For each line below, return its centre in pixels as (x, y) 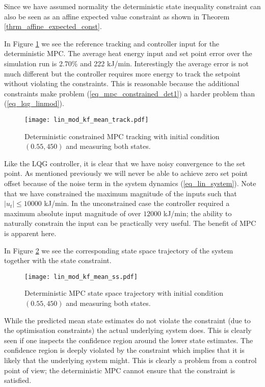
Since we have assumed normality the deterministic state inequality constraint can (132, 6)
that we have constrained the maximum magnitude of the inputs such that (121, 193)
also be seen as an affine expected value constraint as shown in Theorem (117, 16)
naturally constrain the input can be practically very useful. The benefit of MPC (130, 223)
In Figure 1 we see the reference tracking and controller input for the (112, 43)
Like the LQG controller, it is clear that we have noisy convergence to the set (125, 163)
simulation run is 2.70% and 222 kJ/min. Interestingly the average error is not (126, 63)
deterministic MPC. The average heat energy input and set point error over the (128, 53)
